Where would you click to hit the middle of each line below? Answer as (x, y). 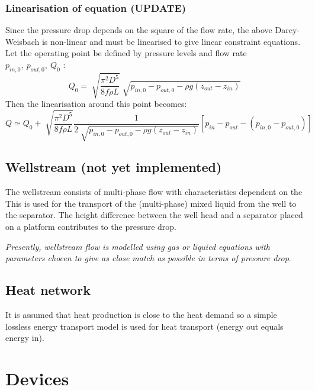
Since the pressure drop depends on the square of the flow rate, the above (139, 30)
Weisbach (22, 41)
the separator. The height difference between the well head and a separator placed (154, 215)
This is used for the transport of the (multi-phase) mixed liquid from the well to (151, 203)
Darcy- (287, 30)
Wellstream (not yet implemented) (114, 167)
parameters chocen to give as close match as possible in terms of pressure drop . (148, 258)
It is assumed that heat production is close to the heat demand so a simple (141, 315)
